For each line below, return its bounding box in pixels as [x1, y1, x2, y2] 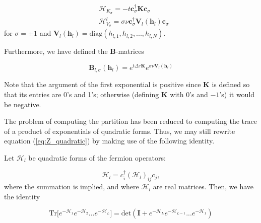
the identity [4, 191, 40, 201]
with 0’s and [170, 89, 208, 99]
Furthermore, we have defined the [4, 46, 108, 56]
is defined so [212, 79, 250, 90]
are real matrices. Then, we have [153, 181, 254, 192]
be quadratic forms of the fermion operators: [28, 152, 166, 163]
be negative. [4, 99, 41, 109]
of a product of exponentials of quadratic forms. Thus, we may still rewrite [4, 125, 235, 136]
